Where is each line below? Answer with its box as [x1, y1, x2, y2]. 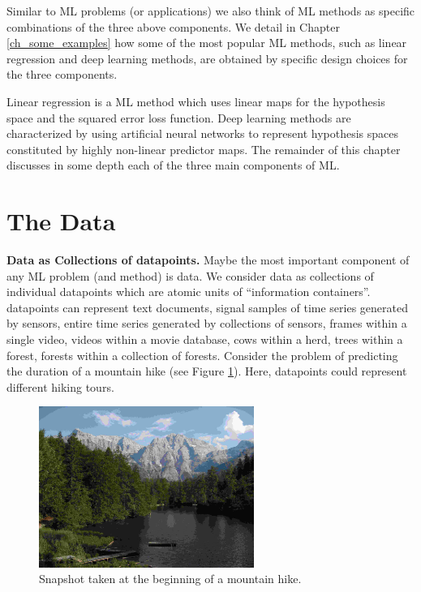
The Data [6, 204, 116, 238]
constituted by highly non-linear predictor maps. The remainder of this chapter [6, 140, 401, 157]
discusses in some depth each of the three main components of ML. [6, 157, 340, 174]
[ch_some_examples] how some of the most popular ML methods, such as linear [6, 34, 407, 51]
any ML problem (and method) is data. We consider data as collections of [6, 267, 374, 284]
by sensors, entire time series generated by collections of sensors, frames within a [6, 315, 407, 332]
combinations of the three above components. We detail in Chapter [6, 18, 340, 35]
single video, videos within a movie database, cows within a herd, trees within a [6, 331, 403, 348]
